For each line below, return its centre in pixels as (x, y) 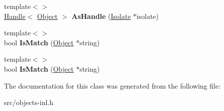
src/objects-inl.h (29, 102)
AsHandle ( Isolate (101, 16)
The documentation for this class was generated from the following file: (112, 85)
